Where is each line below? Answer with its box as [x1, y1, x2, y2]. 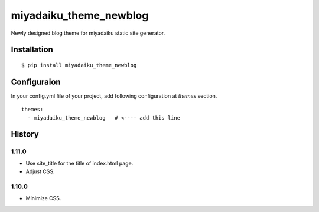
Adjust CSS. [25, 168, 56, 175]
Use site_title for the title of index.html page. [25, 160, 134, 167]
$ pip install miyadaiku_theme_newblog [21, 62, 137, 68]
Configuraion [11, 77, 61, 87]
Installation [11, 45, 53, 55]
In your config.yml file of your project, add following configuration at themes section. [11, 92, 217, 100]
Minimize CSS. [25, 195, 61, 202]
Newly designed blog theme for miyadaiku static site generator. [11, 29, 165, 37]
